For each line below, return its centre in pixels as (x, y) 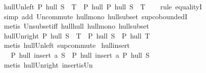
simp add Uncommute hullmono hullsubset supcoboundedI (96, 16)
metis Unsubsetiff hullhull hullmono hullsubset (76, 26)
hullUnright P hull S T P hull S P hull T (77, 35)
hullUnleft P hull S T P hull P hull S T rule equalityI (103, 6)
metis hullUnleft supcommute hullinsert (67, 45)
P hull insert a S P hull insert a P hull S (80, 55)
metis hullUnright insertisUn (48, 64)
